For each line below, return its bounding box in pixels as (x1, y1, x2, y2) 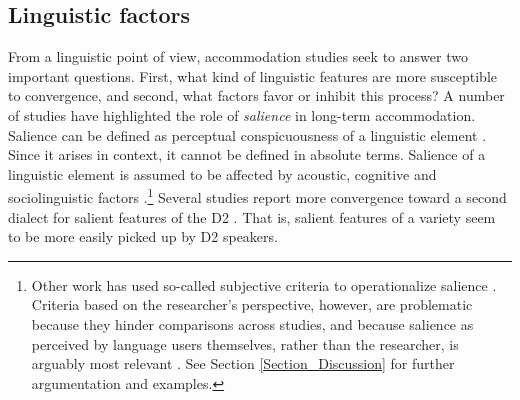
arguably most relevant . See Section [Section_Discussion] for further (31, 353, 455, 374)
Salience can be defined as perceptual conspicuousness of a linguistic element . (8, 124, 487, 145)
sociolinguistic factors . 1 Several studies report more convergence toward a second (8, 184, 507, 208)
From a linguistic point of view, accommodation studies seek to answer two (8, 46, 468, 67)
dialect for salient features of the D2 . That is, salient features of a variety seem (8, 206, 496, 227)
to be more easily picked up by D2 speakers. (8, 226, 278, 247)
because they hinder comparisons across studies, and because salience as (31, 313, 474, 334)
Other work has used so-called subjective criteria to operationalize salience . (31, 274, 497, 295)
